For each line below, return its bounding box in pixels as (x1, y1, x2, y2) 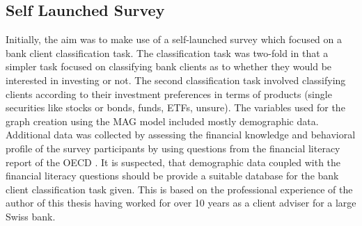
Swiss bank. (6, 209, 56, 223)
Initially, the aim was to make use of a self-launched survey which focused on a (6, 32, 342, 47)
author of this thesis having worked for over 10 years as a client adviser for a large (6, 195, 356, 210)
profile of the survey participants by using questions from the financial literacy (6, 140, 340, 155)
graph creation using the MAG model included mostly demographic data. (6, 113, 319, 128)
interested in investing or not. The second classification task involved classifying (6, 72, 346, 87)
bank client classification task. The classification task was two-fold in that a (6, 45, 329, 60)
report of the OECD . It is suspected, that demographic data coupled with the (6, 154, 341, 169)
